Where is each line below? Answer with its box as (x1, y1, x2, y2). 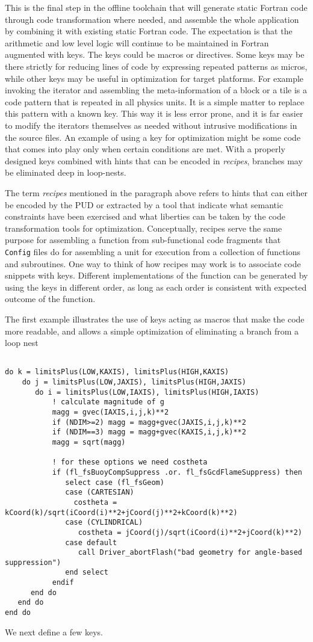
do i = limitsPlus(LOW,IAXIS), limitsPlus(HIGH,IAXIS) (35, 387, 259, 397)
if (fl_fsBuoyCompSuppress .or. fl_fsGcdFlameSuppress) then (52, 468, 302, 477)
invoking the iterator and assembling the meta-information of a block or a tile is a (5, 84, 308, 96)
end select (65, 568, 108, 577)
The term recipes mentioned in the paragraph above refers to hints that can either (5, 186, 308, 199)
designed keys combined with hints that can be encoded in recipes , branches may (5, 154, 303, 167)
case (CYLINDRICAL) (65, 518, 143, 527)
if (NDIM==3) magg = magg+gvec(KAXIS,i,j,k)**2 (52, 428, 246, 437)
